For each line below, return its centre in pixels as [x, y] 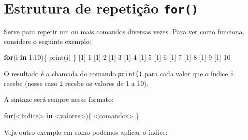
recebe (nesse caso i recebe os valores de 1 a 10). [76, 83]
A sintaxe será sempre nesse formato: [59, 99]
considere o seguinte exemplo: [48, 41]
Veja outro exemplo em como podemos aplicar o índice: [86, 132]
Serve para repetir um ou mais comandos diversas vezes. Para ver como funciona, [124, 32]
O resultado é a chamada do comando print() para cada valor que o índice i [119, 74]
